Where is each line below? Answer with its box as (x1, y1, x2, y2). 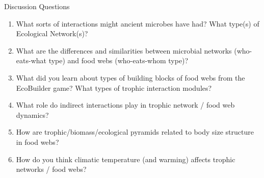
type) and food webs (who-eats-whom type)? (48, 55, 189, 66)
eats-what (16, 55, 46, 66)
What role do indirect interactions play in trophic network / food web (16, 99, 235, 110)
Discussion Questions (4, 1, 70, 11)
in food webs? (16, 136, 59, 147)
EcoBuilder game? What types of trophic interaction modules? (16, 82, 212, 93)
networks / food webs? (16, 164, 87, 174)
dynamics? (16, 109, 49, 120)
